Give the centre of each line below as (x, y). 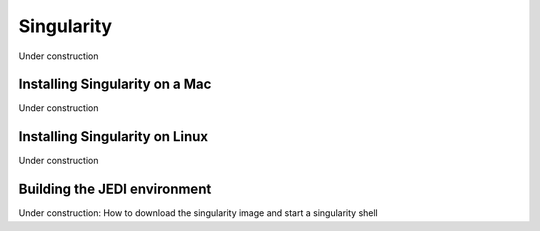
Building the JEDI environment (115, 189)
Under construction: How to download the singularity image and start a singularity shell (198, 213)
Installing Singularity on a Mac (115, 84)
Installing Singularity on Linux (113, 136)
